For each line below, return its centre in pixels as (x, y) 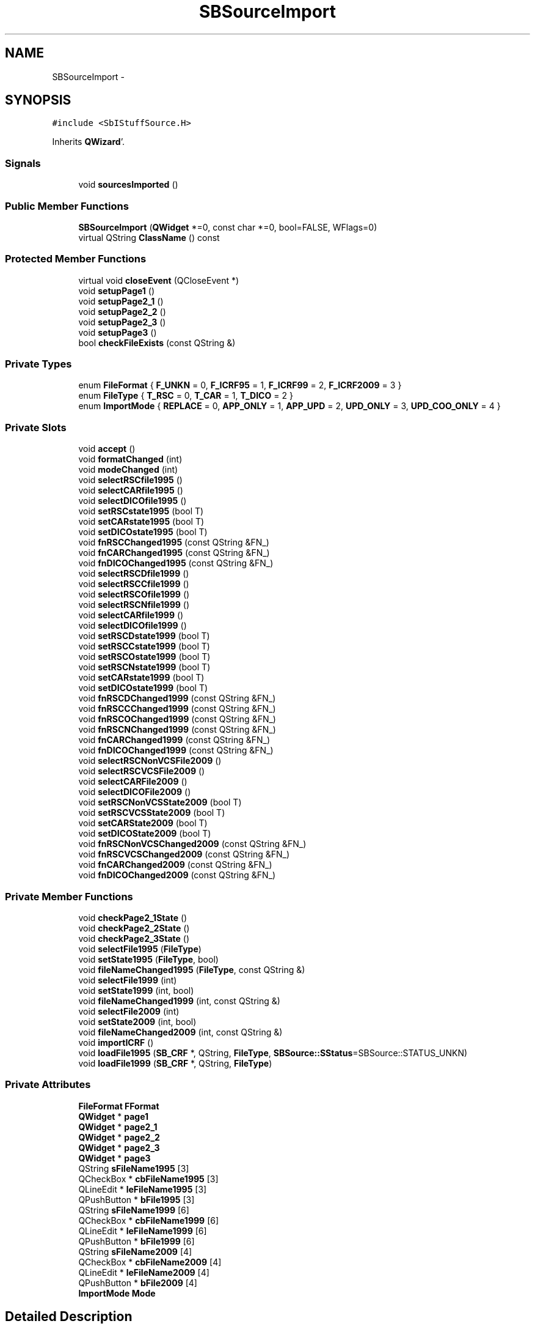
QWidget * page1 (114, 1116)
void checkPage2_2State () (134, 928)
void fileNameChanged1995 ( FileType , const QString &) (192, 969)
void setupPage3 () (118, 332)
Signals (23, 163)
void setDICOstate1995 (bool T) (143, 532)
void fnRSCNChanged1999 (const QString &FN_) (177, 730)
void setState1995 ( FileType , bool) (148, 959)
